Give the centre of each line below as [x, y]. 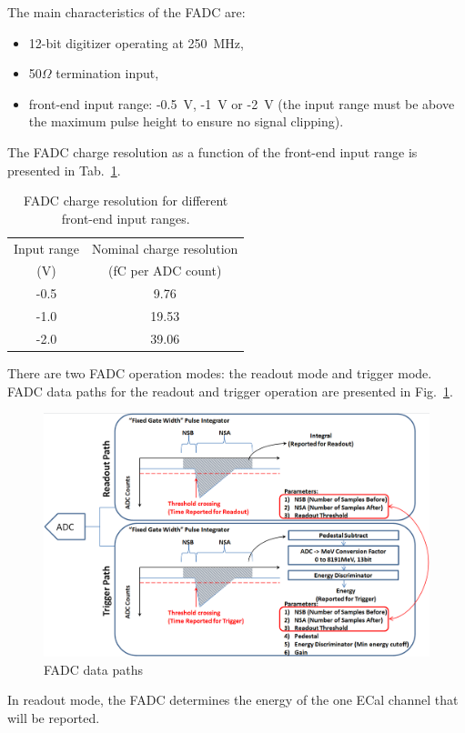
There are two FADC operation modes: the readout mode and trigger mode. [220, 373]
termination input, [107, 73]
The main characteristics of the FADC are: [126, 12]
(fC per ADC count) [165, 271]
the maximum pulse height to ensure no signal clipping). [186, 121]
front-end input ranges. [126, 218]
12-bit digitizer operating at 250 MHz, [136, 42]
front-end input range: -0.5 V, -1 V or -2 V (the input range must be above [242, 103]
